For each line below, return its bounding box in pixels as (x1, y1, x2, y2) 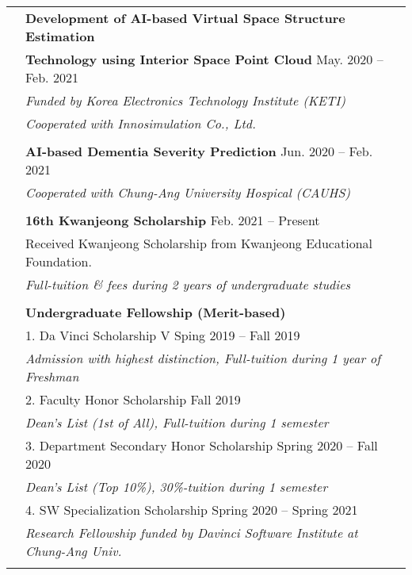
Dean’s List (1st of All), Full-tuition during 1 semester (25, 413, 329, 431)
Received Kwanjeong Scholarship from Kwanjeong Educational (25, 234, 372, 252)
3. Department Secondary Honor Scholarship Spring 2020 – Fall (25, 436, 378, 454)
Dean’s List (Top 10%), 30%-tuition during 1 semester (25, 477, 328, 496)
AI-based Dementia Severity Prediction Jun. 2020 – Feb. (25, 142, 373, 160)
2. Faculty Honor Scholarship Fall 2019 (25, 390, 241, 408)
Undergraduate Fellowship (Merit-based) (25, 303, 286, 321)
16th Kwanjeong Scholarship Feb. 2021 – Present (25, 211, 320, 229)
